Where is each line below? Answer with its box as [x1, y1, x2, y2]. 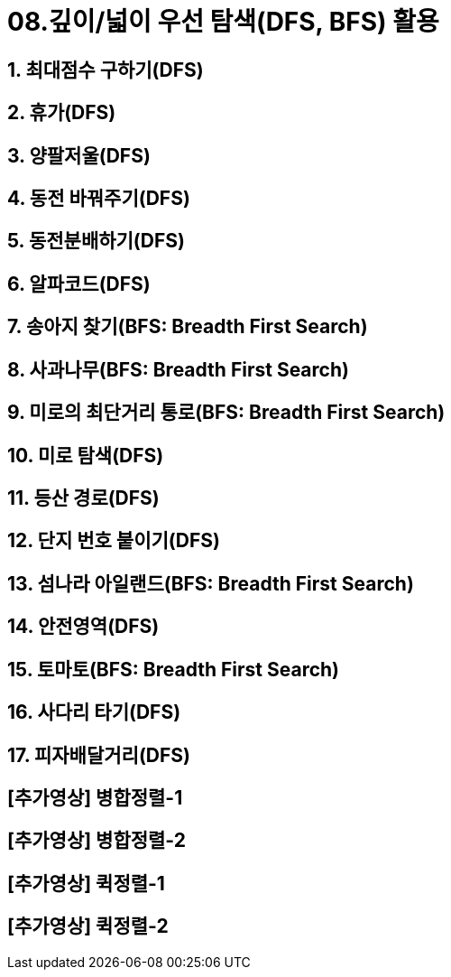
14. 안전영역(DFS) [7, 615, 160, 638]
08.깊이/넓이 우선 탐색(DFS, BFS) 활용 [7, 6, 439, 37]
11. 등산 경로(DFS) [7, 486, 160, 509]
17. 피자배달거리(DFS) [7, 743, 190, 767]
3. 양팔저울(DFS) [7, 144, 151, 167]
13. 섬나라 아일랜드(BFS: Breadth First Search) [7, 572, 414, 595]
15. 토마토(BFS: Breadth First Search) [7, 657, 340, 681]
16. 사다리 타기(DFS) [7, 701, 181, 724]
